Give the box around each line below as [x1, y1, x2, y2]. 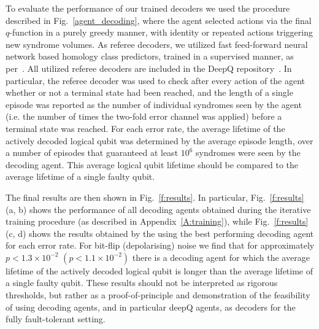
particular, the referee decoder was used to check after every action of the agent [6, 74, 306, 87]
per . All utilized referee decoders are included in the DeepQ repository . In [6, 61, 292, 74]
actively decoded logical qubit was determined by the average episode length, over [6, 134, 313, 147]
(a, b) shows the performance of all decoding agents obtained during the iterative [6, 203, 311, 215]
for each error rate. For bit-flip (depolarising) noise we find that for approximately [6, 239, 315, 252]
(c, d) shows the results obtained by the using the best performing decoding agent [6, 226, 314, 239]
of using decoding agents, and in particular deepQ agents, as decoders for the [6, 300, 296, 313]
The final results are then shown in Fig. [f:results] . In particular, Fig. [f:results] [6, 190, 304, 203]
